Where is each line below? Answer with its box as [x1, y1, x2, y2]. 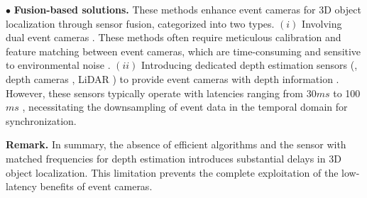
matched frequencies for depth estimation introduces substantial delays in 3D [6, 150, 341, 165]
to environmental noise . [6, 57, 111, 72]
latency [6, 179, 37, 194]
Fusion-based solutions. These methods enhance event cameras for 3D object [13, 2, 361, 16]
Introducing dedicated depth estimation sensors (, [141, 57, 358, 72]
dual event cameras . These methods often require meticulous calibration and [6, 30, 341, 45]
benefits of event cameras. [40, 179, 153, 194]
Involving [302, 16, 342, 31]
